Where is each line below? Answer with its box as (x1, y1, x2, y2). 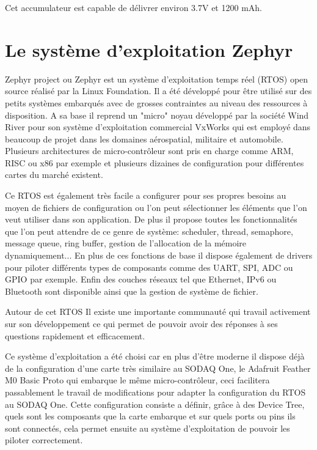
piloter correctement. (5, 433, 83, 446)
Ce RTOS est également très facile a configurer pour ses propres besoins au (5, 189, 286, 202)
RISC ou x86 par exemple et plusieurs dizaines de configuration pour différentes (5, 156, 304, 169)
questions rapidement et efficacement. (5, 329, 145, 342)
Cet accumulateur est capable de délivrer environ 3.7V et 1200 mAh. (5, 1, 262, 13)
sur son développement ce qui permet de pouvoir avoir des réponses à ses (5, 317, 278, 330)
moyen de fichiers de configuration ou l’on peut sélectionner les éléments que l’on (5, 201, 307, 213)
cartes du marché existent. (5, 168, 103, 181)
